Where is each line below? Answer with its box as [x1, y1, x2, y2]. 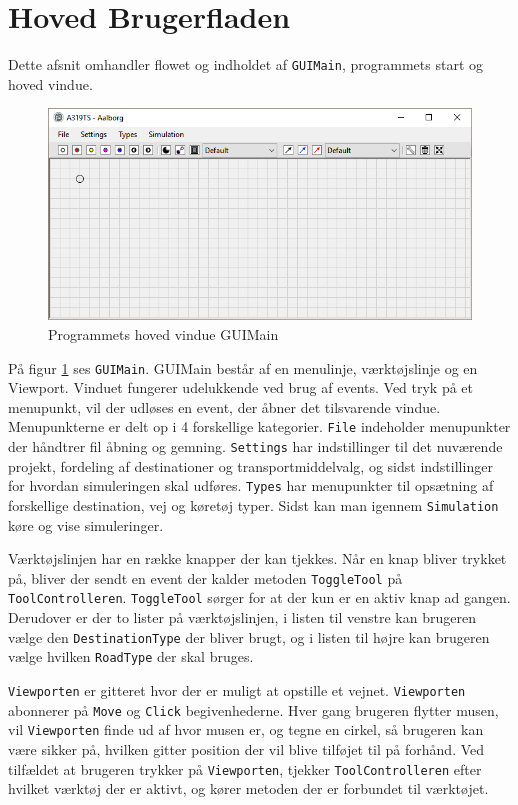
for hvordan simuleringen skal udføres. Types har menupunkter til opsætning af [8, 475, 494, 496]
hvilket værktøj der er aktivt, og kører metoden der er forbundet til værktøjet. [8, 778, 489, 799]
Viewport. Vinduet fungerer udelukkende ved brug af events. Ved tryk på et [8, 377, 474, 398]
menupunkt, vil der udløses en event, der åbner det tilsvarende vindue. [8, 396, 441, 417]
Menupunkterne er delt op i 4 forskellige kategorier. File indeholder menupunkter [8, 416, 511, 437]
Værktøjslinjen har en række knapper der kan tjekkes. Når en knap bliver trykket [8, 548, 507, 569]
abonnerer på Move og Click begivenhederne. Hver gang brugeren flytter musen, [8, 699, 499, 720]
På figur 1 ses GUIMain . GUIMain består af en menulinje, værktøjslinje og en [8, 357, 478, 378]
